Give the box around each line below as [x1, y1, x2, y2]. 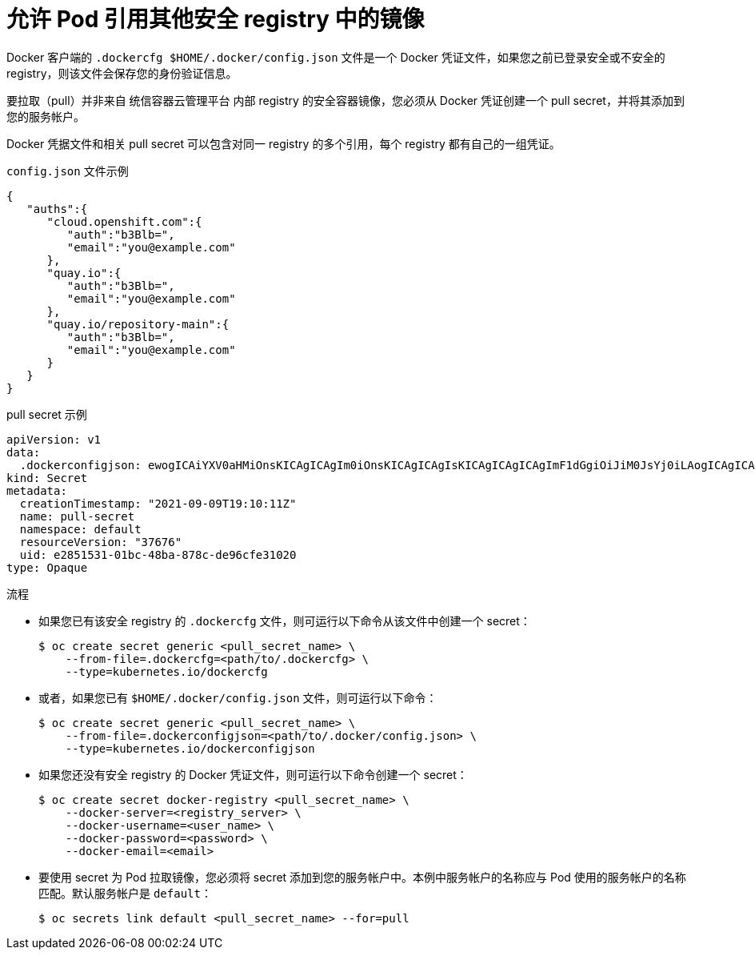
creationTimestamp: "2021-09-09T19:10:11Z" [19, 496, 297, 510]
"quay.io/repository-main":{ [46, 317, 230, 331]
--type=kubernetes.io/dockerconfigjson [65, 741, 315, 755]
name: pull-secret [19, 509, 135, 523]
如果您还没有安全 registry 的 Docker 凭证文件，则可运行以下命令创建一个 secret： [38, 767, 468, 781]
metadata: [6, 484, 67, 497]
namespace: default [19, 522, 142, 536]
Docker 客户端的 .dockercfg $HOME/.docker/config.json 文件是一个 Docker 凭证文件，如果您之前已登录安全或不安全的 [6, 50, 665, 64]
